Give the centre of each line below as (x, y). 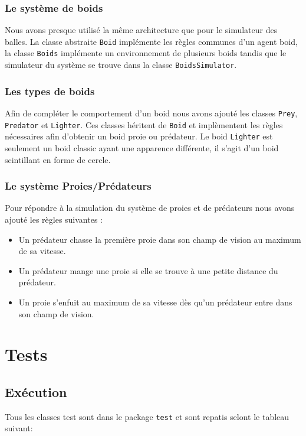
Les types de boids (50, 91)
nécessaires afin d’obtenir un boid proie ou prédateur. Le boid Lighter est (139, 136)
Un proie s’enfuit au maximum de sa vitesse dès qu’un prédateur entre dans (155, 302)
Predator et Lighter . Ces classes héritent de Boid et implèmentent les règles (144, 124)
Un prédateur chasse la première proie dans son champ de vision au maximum (160, 239)
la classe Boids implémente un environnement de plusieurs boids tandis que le (146, 53)
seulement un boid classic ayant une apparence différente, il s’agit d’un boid (142, 147)
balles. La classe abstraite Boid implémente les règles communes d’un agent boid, (151, 41)
